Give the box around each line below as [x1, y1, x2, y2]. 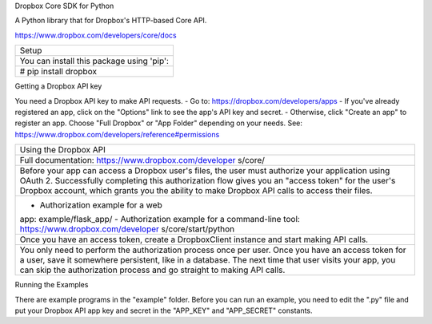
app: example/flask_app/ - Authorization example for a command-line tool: [19, 214, 300, 225]
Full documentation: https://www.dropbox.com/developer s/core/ [19, 155, 266, 166]
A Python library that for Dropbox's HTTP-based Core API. [14, 16, 207, 26]
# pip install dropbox [19, 66, 98, 77]
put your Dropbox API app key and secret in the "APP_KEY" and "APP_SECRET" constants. [14, 306, 313, 315]
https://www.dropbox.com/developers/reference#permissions [14, 129, 220, 139]
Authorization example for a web [39, 200, 163, 211]
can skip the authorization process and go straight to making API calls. [19, 264, 286, 275]
